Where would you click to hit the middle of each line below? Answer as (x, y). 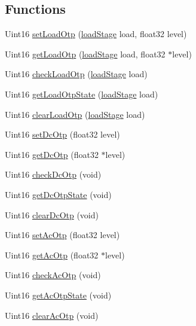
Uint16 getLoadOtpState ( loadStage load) (82, 94)
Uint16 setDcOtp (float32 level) (62, 134)
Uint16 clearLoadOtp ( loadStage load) (75, 114)
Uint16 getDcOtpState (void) (58, 194)
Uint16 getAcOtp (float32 (52, 255)
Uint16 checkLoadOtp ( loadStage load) (76, 74)
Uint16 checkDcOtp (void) (53, 174)
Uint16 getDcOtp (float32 (52, 154)
